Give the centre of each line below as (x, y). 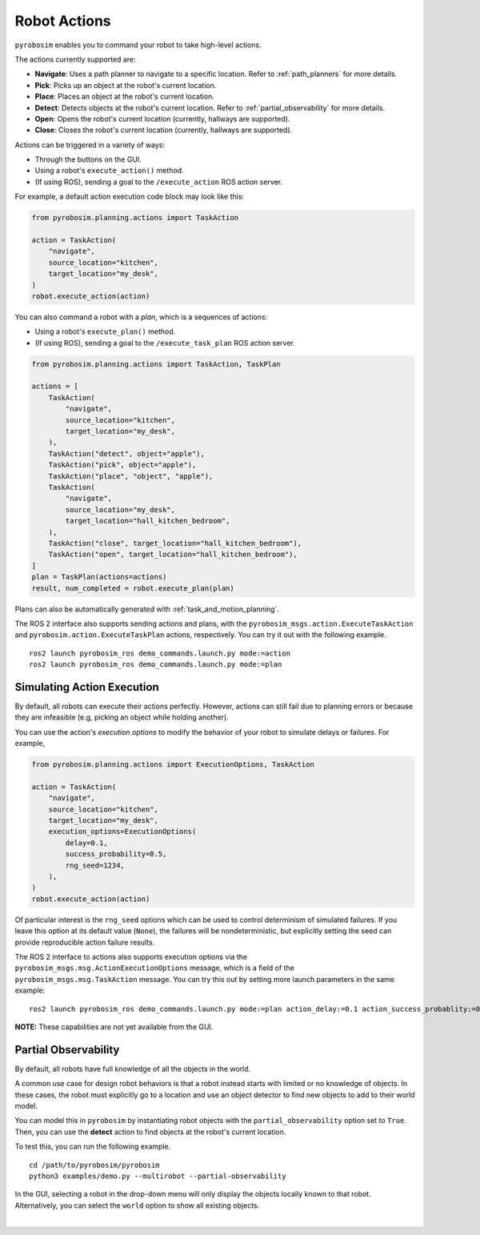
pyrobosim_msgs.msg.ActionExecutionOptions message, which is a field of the (155, 968)
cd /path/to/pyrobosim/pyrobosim (94, 1165)
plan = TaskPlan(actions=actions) (99, 577)
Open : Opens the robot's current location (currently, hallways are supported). (162, 118)
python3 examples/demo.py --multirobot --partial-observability (158, 1176)
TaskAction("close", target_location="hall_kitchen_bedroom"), (175, 543)
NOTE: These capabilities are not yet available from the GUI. (114, 1026)
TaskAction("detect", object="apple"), (127, 453)
